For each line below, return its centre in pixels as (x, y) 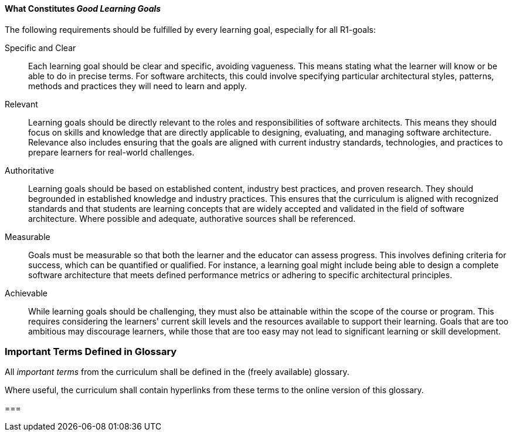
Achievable (26, 293)
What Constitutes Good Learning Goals (83, 9)
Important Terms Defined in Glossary (91, 351)
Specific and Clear (40, 48)
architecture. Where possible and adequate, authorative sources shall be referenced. (192, 218)
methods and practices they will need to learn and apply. (138, 86)
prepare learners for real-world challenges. (111, 152)
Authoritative (30, 170)
